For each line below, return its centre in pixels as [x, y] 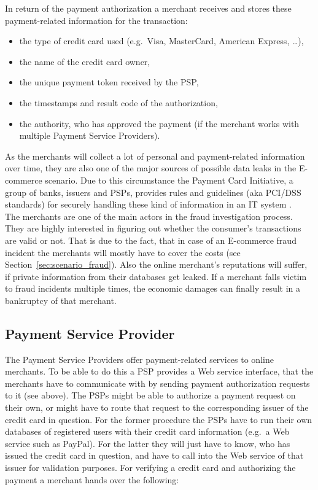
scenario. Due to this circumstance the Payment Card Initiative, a [169, 180]
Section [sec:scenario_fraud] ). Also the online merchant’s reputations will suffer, [156, 264]
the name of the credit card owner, [85, 61]
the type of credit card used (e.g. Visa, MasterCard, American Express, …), [161, 41]
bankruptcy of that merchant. [61, 300]
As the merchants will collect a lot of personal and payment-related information [155, 156]
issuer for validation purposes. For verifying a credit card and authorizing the [150, 468]
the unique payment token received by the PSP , [109, 82]
